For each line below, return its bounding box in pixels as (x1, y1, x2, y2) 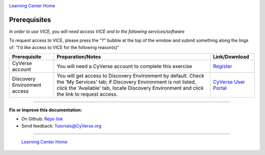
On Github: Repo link (21, 116, 63, 122)
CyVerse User (212, 78, 245, 85)
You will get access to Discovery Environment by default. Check (56, 73, 205, 79)
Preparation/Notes (56, 53, 101, 60)
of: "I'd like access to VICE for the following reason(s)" (9, 44, 120, 50)
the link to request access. (56, 91, 118, 98)
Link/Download (212, 53, 249, 60)
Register (212, 63, 233, 70)
